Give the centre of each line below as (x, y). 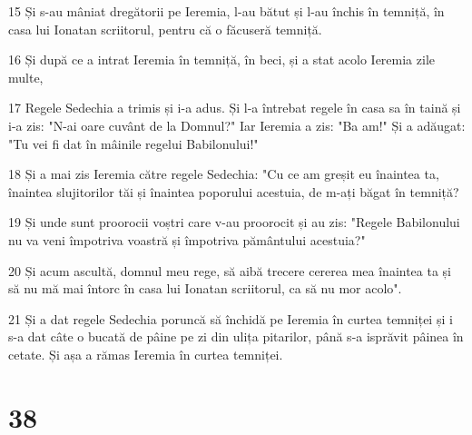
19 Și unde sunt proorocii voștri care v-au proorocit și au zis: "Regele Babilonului (234, 222)
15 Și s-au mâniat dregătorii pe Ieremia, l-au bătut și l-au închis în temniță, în (226, 11)
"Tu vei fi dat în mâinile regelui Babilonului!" (133, 143)
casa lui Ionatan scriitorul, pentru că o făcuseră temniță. (165, 29)
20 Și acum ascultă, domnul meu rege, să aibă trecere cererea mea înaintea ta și (230, 270)
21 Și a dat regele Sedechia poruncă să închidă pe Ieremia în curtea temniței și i (231, 318)
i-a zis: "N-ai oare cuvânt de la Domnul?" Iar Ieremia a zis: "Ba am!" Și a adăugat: (237, 125)
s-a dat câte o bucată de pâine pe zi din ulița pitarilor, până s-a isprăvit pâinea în (236, 336)
